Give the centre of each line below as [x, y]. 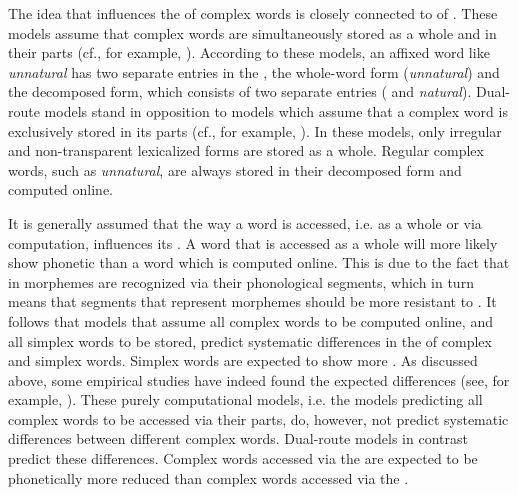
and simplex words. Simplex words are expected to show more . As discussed [243, 360]
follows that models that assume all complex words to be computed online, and [250, 320]
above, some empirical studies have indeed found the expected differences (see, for [259, 379]
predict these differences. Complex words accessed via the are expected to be [243, 458]
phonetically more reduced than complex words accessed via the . [208, 477]
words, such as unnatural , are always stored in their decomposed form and [235, 169]
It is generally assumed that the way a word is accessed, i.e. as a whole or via [245, 222]
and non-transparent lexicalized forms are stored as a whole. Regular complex [246, 150]
